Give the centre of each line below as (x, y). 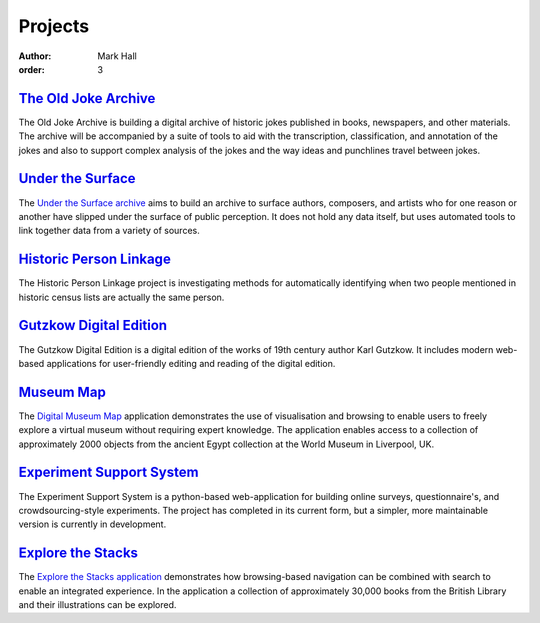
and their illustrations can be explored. (97, 604)
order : (31, 69)
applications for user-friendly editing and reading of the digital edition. (191, 363)
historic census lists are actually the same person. (121, 297)
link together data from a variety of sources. (109, 231)
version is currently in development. (92, 524)
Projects (54, 26)
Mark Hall (117, 56)
